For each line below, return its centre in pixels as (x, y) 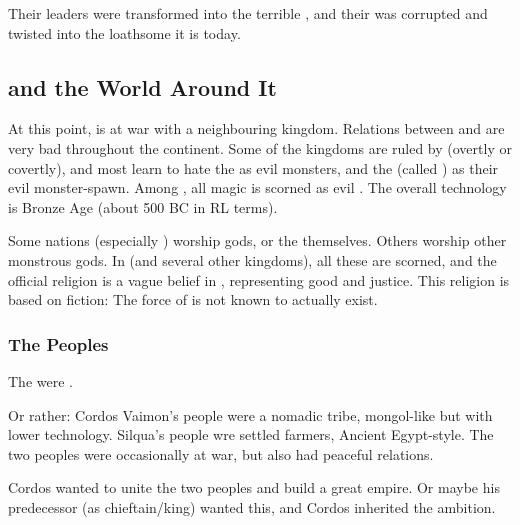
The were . (40, 380)
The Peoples (58, 343)
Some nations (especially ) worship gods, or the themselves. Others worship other (257, 240)
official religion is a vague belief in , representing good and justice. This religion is (259, 279)
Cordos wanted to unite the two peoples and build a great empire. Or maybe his (254, 487)
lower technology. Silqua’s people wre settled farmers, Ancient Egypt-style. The (251, 434)
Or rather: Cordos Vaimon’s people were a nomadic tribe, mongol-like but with (250, 414)
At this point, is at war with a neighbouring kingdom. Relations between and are (256, 128)
